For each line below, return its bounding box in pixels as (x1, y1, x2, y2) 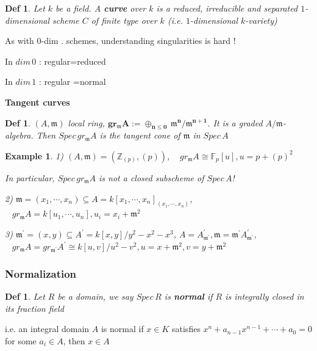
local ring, (68, 116, 105, 129)
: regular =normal (38, 75, 106, 88)
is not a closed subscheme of (99, 171, 204, 184)
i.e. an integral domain (5, 322, 90, 335)
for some (5, 335, 37, 347)
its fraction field (5, 302, 64, 314)
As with (5, 34, 34, 47)
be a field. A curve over (55, 2, 146, 14)
